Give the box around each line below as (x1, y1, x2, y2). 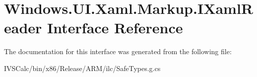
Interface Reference (47, 17, 183, 38)
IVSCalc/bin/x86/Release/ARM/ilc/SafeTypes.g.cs (4, 63, 161, 73)
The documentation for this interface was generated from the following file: (4, 46, 232, 57)
